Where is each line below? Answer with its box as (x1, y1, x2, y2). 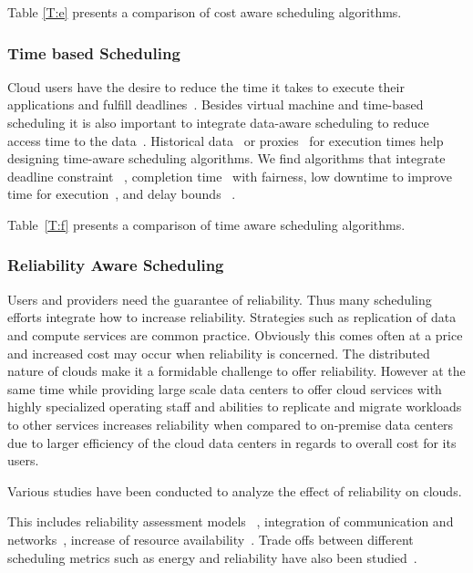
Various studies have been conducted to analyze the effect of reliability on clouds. (7, 481, 462, 500)
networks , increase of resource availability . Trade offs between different (7, 529, 414, 548)
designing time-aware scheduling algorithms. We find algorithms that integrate (7, 149, 446, 168)
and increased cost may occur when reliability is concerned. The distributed (7, 343, 430, 362)
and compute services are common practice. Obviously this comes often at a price (7, 325, 463, 344)
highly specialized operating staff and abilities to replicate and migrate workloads (7, 397, 462, 416)
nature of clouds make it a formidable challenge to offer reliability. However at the (7, 361, 466, 380)
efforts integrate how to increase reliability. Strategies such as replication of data (7, 307, 457, 327)
